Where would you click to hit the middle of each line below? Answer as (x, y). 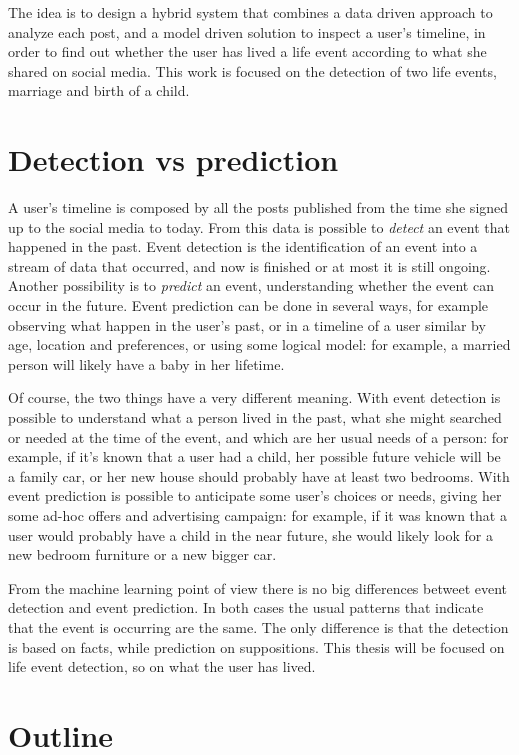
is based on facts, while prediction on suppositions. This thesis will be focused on (256, 646)
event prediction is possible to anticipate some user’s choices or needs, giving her (255, 495)
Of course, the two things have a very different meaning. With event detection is (254, 397)
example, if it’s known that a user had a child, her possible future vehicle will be (254, 456)
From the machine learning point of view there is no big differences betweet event (258, 587)
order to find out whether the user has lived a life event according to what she (247, 51)
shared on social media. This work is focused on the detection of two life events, (252, 70)
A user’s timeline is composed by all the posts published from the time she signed (258, 207)
